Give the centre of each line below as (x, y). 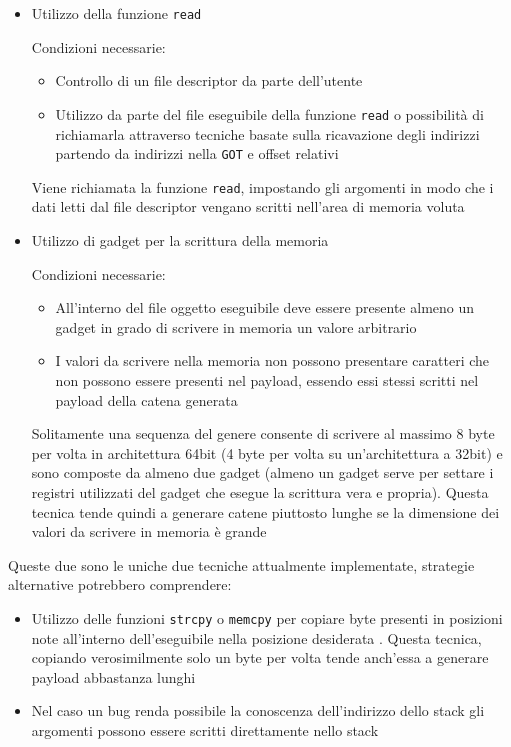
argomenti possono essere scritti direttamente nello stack (205, 729)
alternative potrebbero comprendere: (120, 584)
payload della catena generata (146, 399)
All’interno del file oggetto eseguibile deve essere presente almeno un (265, 307)
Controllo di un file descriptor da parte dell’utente (209, 80)
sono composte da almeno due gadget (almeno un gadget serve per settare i (262, 472)
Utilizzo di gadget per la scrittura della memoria (180, 240)
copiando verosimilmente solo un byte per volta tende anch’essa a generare (260, 657)
